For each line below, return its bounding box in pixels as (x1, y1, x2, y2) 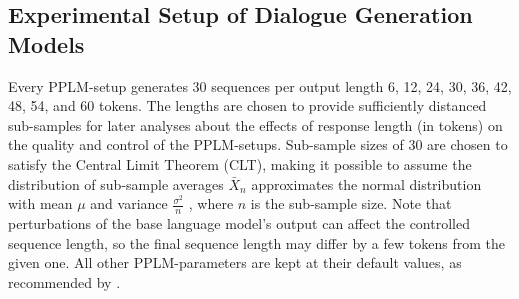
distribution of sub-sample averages (8, 173, 224, 194)
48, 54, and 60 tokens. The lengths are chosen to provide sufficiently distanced (8, 95, 487, 116)
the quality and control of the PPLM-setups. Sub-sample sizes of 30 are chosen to (8, 134, 508, 155)
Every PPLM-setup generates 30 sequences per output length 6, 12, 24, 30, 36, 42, (8, 75, 512, 96)
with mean (8, 193, 73, 214)
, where (188, 193, 234, 214)
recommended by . (8, 271, 121, 292)
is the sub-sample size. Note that (250, 193, 452, 214)
